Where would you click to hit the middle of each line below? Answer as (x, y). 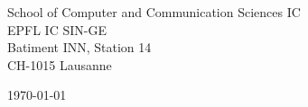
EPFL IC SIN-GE (57, 29)
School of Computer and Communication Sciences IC (154, 12)
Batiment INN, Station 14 (79, 47)
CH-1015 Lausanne (60, 64)
